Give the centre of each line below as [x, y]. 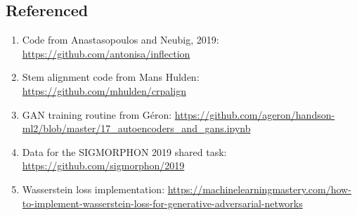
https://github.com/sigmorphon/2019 [103, 165]
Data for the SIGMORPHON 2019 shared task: [124, 151]
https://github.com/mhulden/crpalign [104, 90]
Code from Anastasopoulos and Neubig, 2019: [121, 40]
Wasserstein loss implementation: [93, 189]
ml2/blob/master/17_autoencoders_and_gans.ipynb [136, 128]
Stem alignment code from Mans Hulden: [111, 77]
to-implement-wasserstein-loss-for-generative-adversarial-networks [162, 203]
